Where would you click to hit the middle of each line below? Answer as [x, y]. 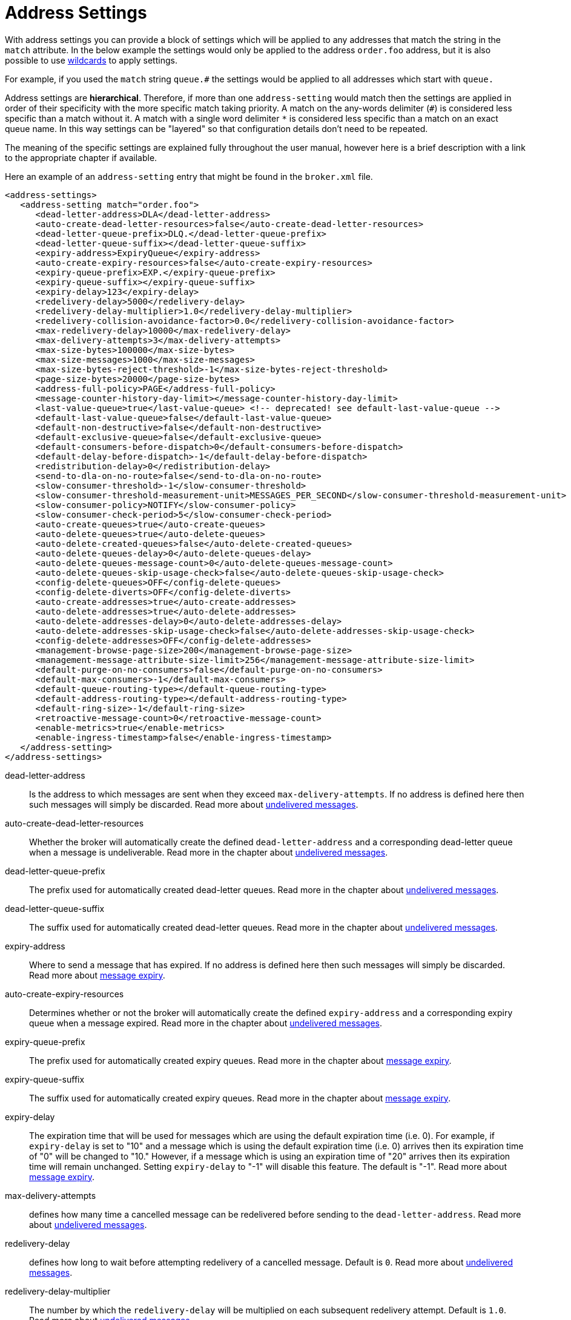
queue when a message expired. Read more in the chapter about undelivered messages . [206, 1023]
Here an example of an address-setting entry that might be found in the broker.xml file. [189, 176]
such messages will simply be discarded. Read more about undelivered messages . [194, 804]
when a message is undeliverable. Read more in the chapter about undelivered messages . [209, 852]
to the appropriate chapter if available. [81, 157]
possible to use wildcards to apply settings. [91, 60]
